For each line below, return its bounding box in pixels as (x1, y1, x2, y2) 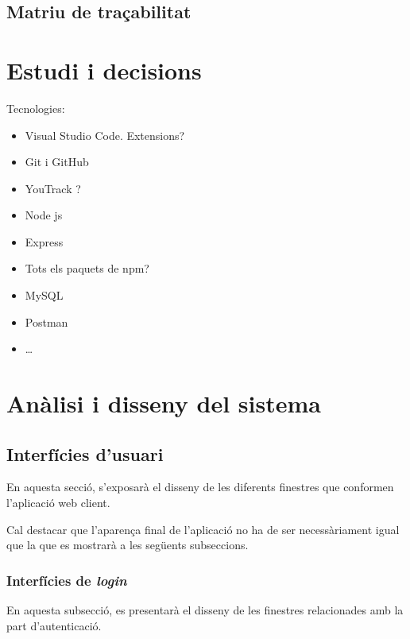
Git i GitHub (25, 153, 89, 170)
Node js (25, 207, 63, 223)
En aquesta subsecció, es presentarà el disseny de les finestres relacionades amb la (6, 602, 404, 618)
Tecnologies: (6, 99, 65, 116)
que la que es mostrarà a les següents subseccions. (6, 536, 249, 553)
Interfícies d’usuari (6, 441, 164, 466)
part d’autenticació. (6, 617, 102, 633)
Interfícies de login (6, 570, 127, 590)
